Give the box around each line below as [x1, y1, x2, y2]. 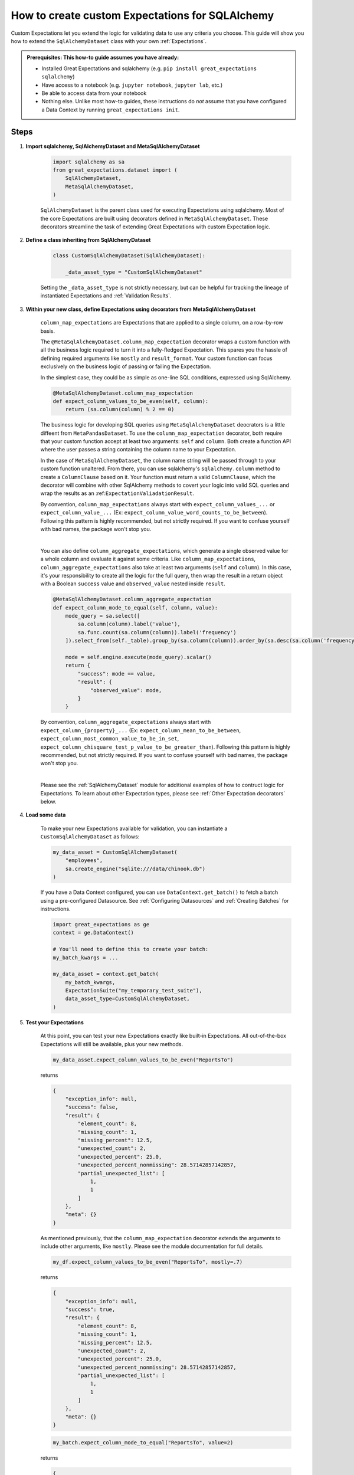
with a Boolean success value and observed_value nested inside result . [40, 580, 225, 587]
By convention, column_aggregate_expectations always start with [40, 719, 211, 726]
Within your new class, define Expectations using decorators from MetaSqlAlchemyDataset [25, 306, 256, 313]
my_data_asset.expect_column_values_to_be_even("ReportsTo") [53, 1056, 234, 1063]
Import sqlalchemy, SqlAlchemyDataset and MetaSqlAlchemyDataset [25, 142, 200, 150]
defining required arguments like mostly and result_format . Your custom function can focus [40, 355, 273, 362]
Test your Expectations [25, 1018, 84, 1026]
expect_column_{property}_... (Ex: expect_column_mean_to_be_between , [40, 726, 241, 734]
